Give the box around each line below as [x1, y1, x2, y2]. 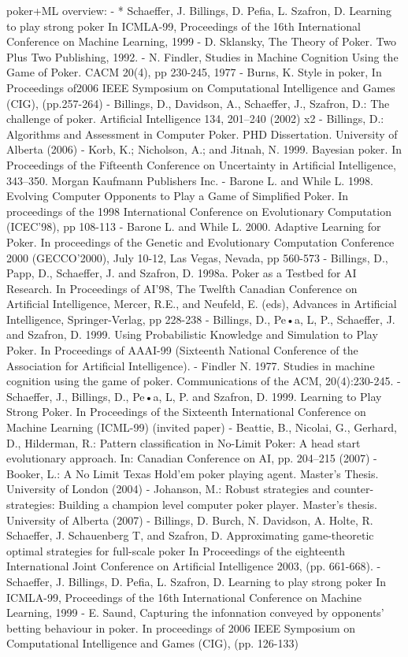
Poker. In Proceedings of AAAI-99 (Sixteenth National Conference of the [6, 342, 358, 358]
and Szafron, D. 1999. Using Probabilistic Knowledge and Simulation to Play [6, 326, 378, 343]
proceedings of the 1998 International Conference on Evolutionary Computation [6, 202, 391, 219]
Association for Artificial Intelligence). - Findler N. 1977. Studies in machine [6, 357, 375, 373]
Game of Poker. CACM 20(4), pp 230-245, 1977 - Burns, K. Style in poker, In [6, 64, 382, 80]
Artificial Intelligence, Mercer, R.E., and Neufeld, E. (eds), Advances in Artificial [6, 295, 397, 312]
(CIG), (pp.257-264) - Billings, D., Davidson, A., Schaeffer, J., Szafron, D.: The [6, 95, 390, 111]
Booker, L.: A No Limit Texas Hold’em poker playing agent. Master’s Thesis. [6, 465, 379, 481]
